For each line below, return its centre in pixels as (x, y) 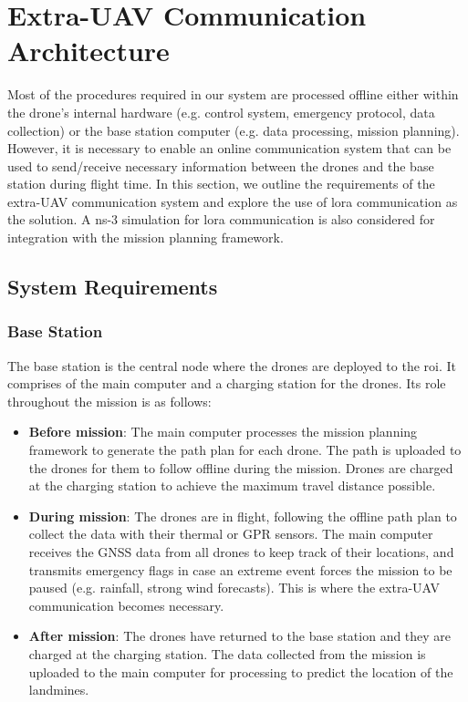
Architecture (88, 51)
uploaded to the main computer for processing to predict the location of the (241, 671)
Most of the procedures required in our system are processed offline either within (233, 94)
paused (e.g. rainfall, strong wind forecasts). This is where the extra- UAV (234, 588)
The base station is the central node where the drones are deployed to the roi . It (232, 365)
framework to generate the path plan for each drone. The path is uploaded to (245, 450)
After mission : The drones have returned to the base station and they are (240, 636)
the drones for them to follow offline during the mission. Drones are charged (241, 467)
